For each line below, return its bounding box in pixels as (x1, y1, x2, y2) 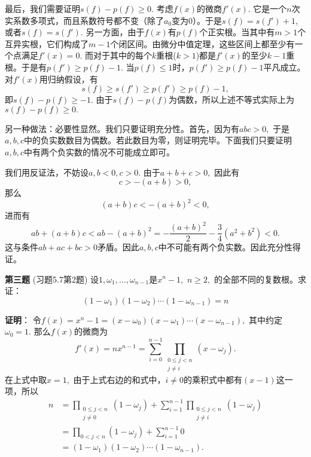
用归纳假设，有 (39, 72, 98, 85)
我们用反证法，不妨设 (5, 165, 89, 178)
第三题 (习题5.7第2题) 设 (5, 272, 99, 285)
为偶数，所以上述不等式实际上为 (169, 93, 295, 106)
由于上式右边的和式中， (73, 373, 166, 385)
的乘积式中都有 (184, 373, 243, 385)
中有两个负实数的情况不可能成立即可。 (23, 145, 175, 158)
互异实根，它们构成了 (5, 37, 89, 50)
